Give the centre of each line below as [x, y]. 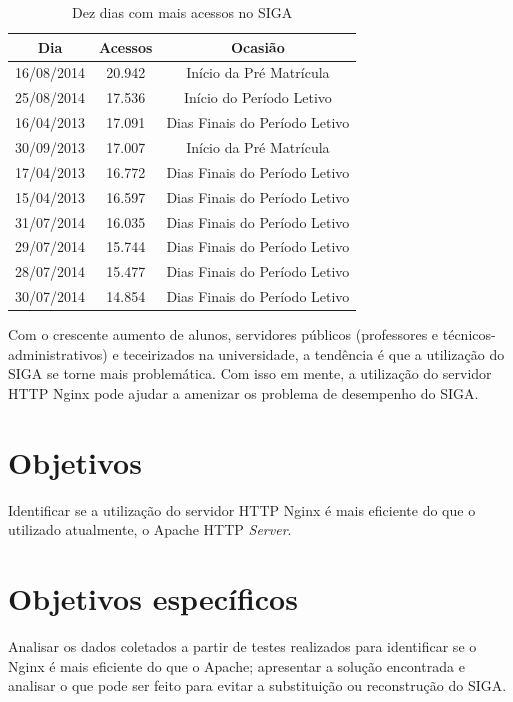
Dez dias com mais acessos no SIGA [182, 12]
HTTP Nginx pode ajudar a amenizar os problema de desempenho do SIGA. [243, 392]
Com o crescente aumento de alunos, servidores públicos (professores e [223, 334]
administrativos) [58, 353]
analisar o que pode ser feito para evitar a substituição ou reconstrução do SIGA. [257, 685]
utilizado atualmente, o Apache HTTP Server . [150, 529]
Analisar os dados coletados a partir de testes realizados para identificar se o [242, 645]
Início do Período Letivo [257, 97]
